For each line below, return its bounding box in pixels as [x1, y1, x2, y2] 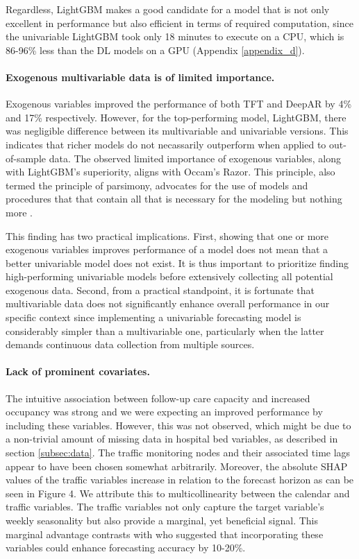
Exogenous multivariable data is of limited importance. [6, 69, 275, 84]
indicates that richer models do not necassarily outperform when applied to [6, 137, 326, 151]
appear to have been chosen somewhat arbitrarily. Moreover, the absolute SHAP [6, 458, 348, 473]
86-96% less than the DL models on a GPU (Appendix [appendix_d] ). [6, 42, 305, 57]
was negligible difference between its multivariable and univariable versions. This [6, 123, 349, 138]
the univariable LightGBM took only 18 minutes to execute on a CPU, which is [6, 29, 344, 44]
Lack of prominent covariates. [6, 364, 150, 379]
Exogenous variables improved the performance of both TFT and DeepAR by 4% [6, 96, 352, 111]
